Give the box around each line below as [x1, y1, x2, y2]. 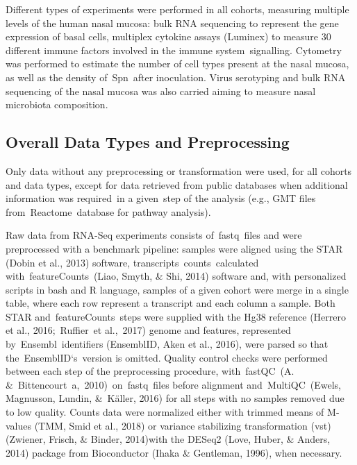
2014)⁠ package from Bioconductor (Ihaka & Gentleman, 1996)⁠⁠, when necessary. [6, 445, 342, 459]
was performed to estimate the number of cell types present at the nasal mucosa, [6, 56, 349, 71]
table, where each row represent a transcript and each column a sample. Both [6, 296, 335, 310]
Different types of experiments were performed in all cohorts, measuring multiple [6, 2, 349, 16]
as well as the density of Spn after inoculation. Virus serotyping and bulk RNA [6, 69, 346, 84]
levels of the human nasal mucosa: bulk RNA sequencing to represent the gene [6, 15, 339, 30]
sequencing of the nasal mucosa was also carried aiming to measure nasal [6, 83, 316, 98]
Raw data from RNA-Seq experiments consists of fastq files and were [6, 228, 302, 242]
